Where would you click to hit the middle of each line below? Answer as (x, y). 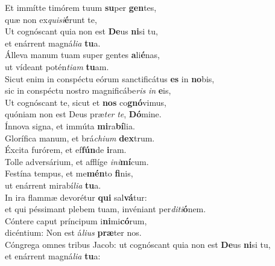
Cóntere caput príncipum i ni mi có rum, (76, 220)
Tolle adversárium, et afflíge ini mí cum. (77, 161)
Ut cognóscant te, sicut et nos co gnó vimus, (86, 102)
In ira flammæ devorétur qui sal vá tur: (76, 197)
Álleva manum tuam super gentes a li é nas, (82, 55)
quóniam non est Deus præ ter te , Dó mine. (83, 114)
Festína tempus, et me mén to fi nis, (69, 173)
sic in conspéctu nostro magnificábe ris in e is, (88, 90)
